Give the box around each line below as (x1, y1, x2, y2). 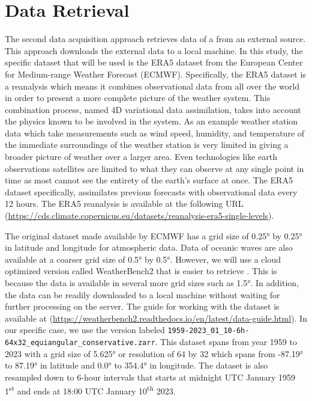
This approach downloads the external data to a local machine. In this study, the (5, 44, 303, 57)
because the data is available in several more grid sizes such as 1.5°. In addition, (5, 277, 299, 289)
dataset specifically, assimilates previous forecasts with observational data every (5, 185, 298, 198)
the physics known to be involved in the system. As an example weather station (5, 115, 298, 127)
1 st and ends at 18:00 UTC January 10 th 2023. (5, 383, 176, 397)
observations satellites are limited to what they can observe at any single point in (5, 162, 304, 174)
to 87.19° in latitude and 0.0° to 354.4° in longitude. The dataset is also (5, 359, 268, 372)
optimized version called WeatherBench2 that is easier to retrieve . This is (5, 265, 277, 277)
